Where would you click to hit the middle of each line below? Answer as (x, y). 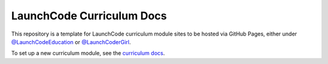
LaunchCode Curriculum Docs (89, 16)
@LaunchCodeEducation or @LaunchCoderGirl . (71, 42)
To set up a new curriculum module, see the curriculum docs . (88, 53)
